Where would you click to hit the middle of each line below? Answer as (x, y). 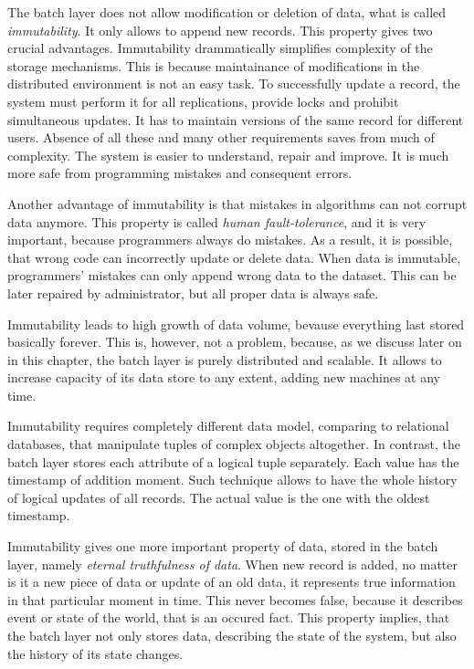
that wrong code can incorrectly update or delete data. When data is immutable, (234, 257)
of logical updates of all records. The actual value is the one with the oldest (219, 497)
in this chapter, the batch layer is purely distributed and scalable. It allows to (225, 359)
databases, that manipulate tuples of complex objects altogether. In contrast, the (234, 444)
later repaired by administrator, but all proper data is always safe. (193, 293)
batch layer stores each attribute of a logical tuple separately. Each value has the (233, 461)
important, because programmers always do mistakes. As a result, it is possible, (230, 240)
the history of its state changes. (95, 653)
